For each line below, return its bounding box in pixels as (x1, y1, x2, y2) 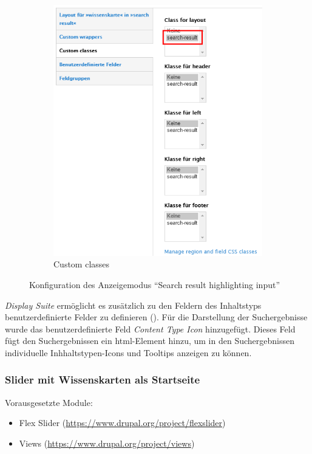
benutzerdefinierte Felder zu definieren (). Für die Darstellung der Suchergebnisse (5, 311, 308, 323)
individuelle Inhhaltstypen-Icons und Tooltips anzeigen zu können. (5, 346, 252, 359)
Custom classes (53, 258, 110, 270)
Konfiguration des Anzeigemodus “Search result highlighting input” (29, 278, 280, 291)
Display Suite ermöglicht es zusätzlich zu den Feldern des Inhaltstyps (5, 298, 262, 311)
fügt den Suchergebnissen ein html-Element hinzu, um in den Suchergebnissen (5, 334, 294, 347)
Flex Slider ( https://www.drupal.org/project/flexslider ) (19, 416, 226, 429)
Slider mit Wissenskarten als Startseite (5, 372, 200, 387)
